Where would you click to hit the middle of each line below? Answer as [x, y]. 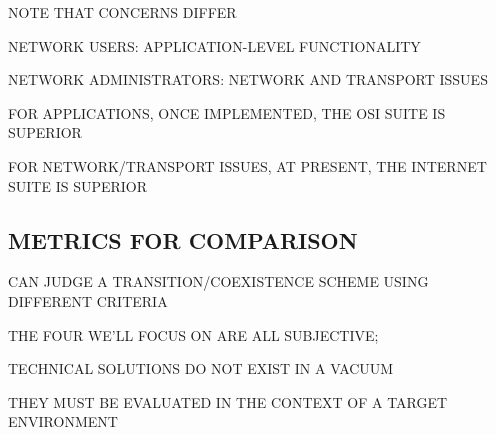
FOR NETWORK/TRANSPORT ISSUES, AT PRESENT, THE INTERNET [247, 165]
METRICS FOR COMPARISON [183, 239]
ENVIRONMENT [63, 421]
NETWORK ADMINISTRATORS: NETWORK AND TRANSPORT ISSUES [248, 79]
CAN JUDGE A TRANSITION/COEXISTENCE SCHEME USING [218, 281]
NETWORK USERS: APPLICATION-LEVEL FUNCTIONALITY [214, 45]
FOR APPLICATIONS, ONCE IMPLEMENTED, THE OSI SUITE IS [227, 112]
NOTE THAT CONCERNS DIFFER [122, 12]
